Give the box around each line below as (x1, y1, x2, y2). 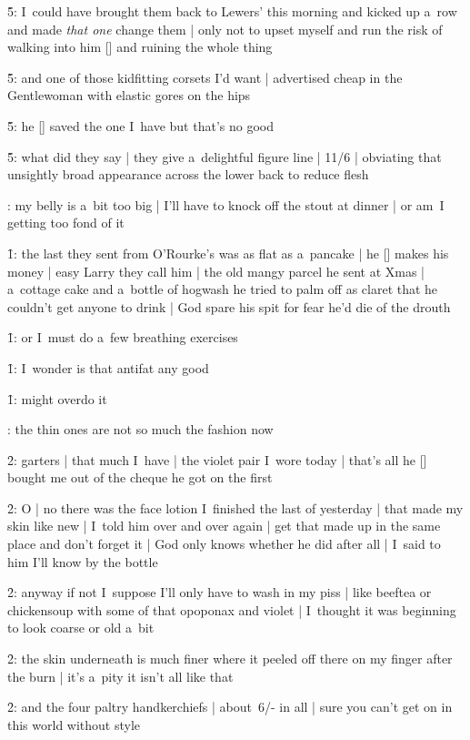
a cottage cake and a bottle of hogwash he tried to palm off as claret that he (7, 279, 438, 299)
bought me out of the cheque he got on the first (7, 468, 273, 487)
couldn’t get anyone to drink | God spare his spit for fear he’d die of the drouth (7, 297, 451, 316)
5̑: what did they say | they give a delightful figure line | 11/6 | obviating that (7, 147, 442, 166)
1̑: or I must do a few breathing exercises (7, 328, 238, 347)
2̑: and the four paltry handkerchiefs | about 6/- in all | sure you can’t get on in (7, 697, 453, 716)
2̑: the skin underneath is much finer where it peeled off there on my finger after (7, 649, 453, 668)
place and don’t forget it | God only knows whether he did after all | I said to (7, 534, 441, 553)
